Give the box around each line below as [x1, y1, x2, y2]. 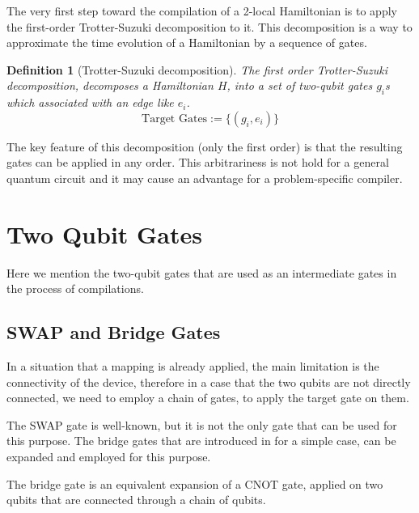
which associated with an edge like [6, 94, 174, 111]
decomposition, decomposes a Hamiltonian [6, 77, 214, 94]
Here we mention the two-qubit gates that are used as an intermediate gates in [6, 264, 397, 281]
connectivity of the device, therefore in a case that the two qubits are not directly [6, 373, 411, 390]
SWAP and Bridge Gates [6, 320, 221, 345]
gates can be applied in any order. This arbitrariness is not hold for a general [6, 154, 389, 171]
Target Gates [142, 112, 208, 125]
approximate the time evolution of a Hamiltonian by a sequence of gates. [6, 34, 367, 51]
